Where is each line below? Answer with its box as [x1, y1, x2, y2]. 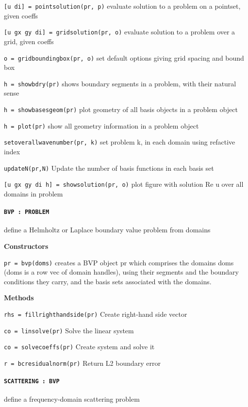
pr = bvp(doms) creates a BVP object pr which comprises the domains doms [4, 257, 234, 267]
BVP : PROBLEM [4, 209, 50, 216]
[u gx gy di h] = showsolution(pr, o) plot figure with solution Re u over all [4, 179, 244, 189]
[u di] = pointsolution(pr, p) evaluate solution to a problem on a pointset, [4, 1, 241, 11]
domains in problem [4, 188, 63, 198]
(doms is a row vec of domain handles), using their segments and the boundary [4, 267, 239, 277]
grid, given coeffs [4, 36, 54, 46]
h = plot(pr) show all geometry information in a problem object [4, 120, 199, 130]
